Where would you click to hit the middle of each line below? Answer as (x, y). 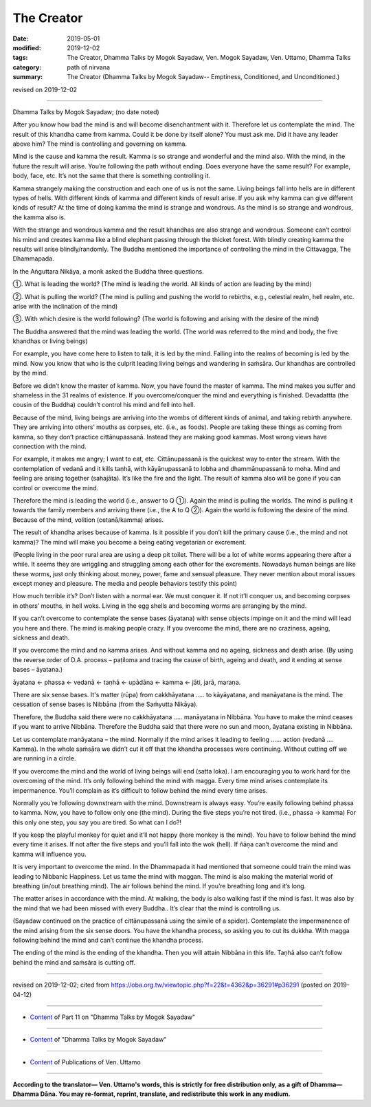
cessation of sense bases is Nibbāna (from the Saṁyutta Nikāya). (105, 704)
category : (27, 67)
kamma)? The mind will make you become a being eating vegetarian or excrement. (130, 542)
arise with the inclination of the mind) (65, 306)
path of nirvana (88, 67)
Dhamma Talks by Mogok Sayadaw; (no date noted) (86, 112)
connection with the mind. (49, 446)
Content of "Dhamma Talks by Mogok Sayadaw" (98, 1040)
